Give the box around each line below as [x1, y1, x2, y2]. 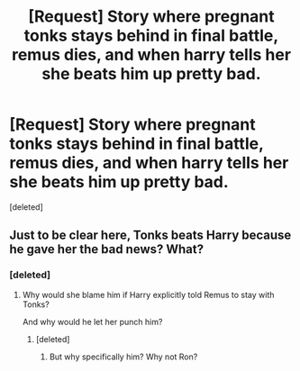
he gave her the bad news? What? [9, 241, 205, 258]
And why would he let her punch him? [22, 316, 163, 327]
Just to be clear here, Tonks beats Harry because [9, 228, 292, 243]
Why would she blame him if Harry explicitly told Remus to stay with [22, 289, 275, 300]
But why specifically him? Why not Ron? [49, 351, 198, 362]
